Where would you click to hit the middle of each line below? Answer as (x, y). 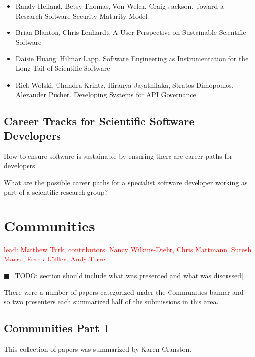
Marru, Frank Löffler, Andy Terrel (56, 259)
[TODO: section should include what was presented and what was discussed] (128, 276)
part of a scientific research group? (56, 192)
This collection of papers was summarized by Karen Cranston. (98, 349)
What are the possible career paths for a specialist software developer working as (126, 182)
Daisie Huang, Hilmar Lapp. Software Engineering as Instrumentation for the (132, 58)
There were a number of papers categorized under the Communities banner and (124, 292)
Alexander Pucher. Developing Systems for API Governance (106, 94)
